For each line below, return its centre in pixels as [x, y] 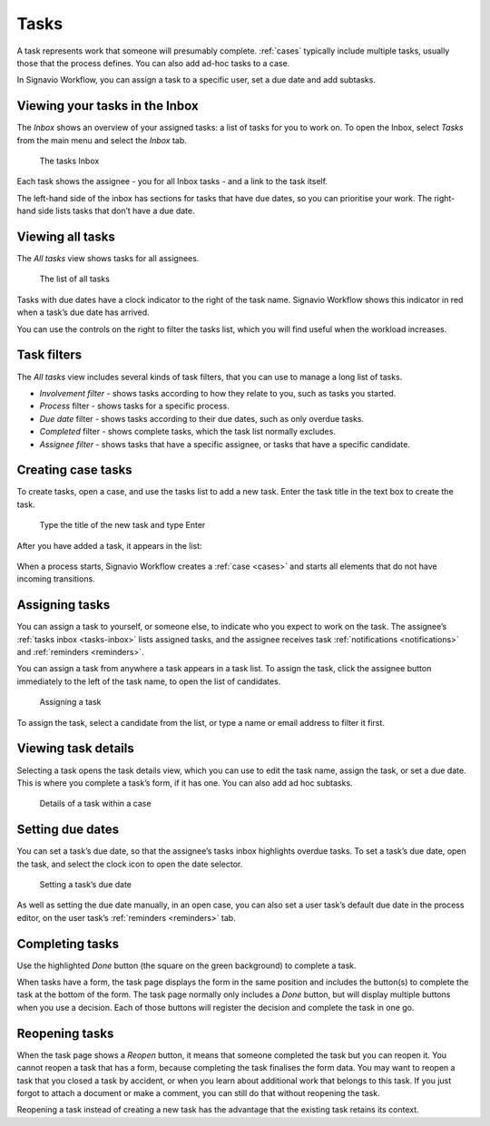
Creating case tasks [74, 470]
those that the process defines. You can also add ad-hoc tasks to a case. [153, 63]
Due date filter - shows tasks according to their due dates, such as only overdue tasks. [202, 418]
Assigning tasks [64, 605]
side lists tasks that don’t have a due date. [116, 211]
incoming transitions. [56, 579]
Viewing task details [76, 749]
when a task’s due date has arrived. [83, 312]
